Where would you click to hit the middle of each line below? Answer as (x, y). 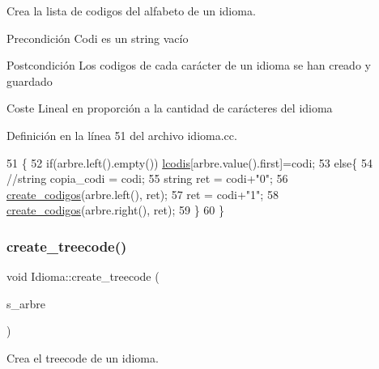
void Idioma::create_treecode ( (83, 276)
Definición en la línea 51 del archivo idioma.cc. (122, 135)
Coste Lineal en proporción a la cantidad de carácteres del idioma (170, 108)
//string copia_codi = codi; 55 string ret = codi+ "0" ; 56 (147, 178)
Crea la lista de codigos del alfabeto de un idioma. (131, 11)
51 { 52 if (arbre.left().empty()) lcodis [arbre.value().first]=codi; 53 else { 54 (190, 162)
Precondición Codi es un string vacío (98, 38)
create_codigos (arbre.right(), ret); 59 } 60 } (116, 210)
